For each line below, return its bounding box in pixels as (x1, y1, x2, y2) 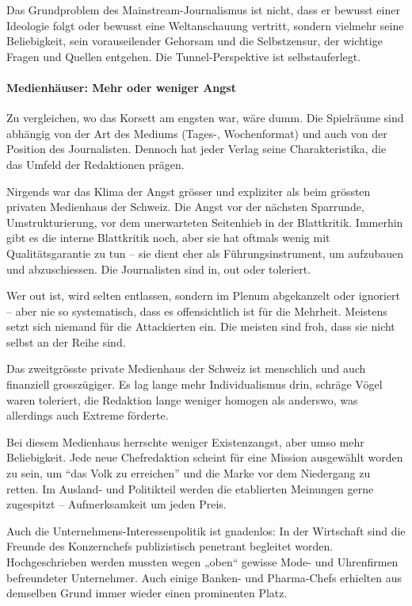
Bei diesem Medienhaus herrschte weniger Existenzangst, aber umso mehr (6, 433, 364, 450)
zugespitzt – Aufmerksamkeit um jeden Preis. (6, 496, 227, 512)
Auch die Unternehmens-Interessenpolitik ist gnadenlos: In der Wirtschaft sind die (6, 522, 406, 539)
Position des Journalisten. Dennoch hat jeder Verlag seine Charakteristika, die (6, 140, 387, 157)
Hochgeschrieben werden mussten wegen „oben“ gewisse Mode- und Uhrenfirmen (6, 554, 399, 570)
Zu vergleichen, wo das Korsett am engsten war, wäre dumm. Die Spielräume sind (6, 109, 404, 126)
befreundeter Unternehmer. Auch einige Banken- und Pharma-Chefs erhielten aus (6, 569, 402, 585)
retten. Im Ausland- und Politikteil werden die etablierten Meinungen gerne (6, 480, 374, 497)
